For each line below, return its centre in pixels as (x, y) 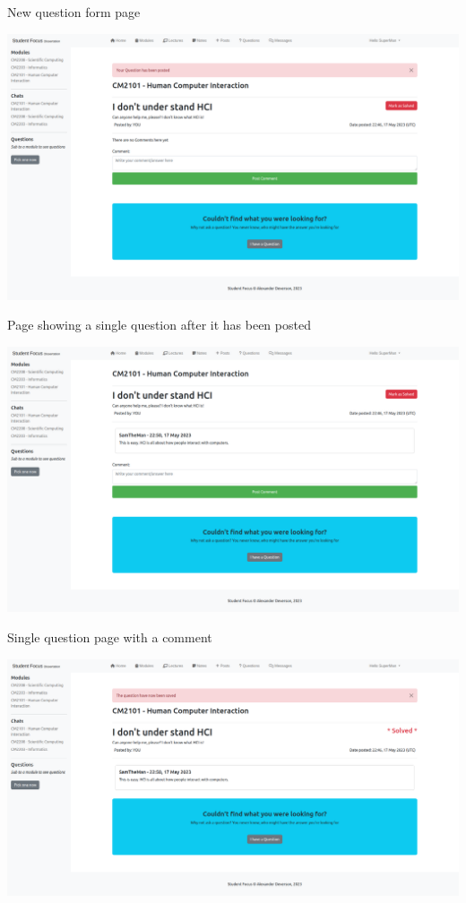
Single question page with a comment (110, 636)
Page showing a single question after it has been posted (159, 325)
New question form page (74, 12)
